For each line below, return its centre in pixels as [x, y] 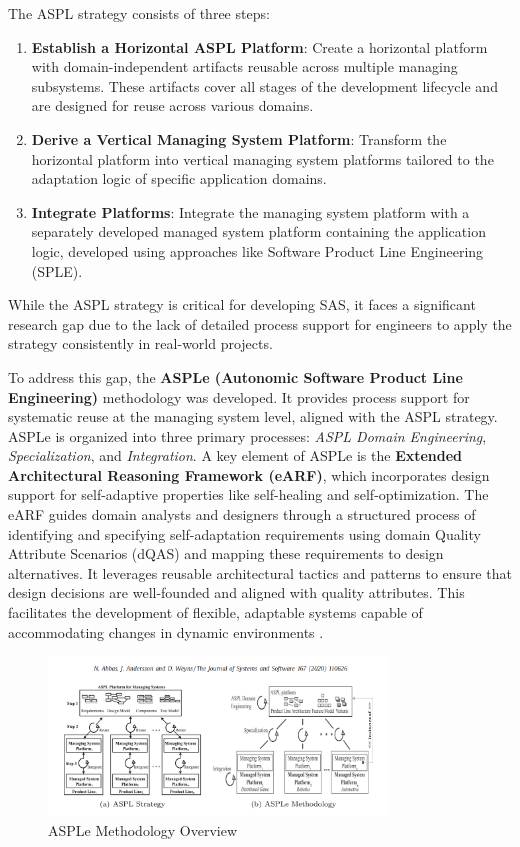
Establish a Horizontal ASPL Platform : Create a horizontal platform [259, 46]
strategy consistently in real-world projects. [140, 343]
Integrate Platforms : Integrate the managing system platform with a [250, 211]
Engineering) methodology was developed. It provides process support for [239, 396]
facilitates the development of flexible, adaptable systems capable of [215, 612]
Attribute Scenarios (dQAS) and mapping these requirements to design [226, 553]
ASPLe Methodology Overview [143, 829]
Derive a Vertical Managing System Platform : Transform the [239, 138]
